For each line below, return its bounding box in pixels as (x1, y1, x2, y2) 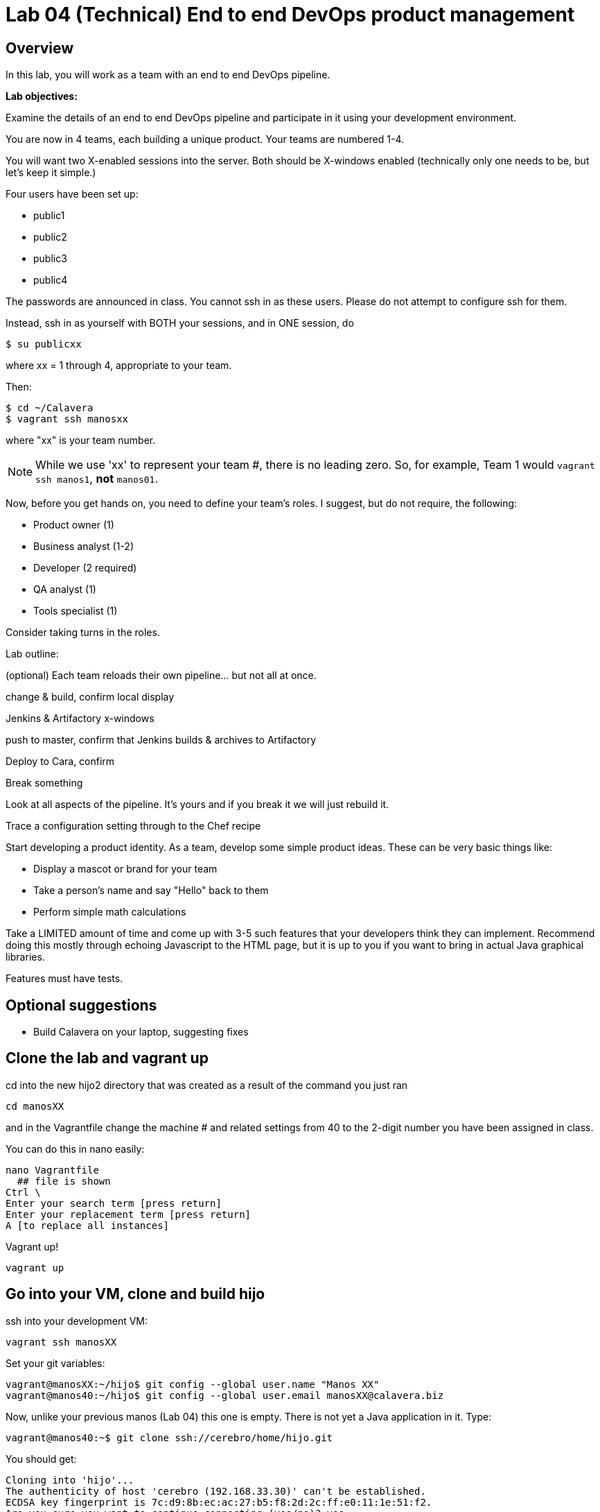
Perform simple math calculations (33, 906, 186, 918)
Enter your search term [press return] (6, 1197, 222, 1209)
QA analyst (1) (33, 583, 96, 596)
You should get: (6, 1452, 77, 1465)
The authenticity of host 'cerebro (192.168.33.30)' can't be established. (6, 1485, 426, 1497)
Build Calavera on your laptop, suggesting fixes (33, 1026, 249, 1038)
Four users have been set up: (6, 188, 139, 200)
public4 (33, 274, 68, 286)
